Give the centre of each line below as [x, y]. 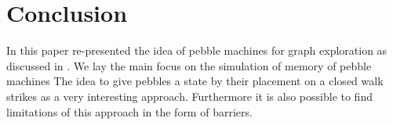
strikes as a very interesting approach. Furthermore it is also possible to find [189, 96]
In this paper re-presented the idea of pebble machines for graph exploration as [197, 50]
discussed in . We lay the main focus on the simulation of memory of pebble [189, 65]
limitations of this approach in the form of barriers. [129, 111]
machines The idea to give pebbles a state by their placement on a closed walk [195, 81]
